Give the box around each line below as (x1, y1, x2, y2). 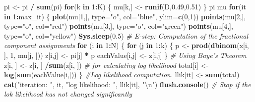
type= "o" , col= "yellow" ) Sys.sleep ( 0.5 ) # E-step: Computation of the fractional (4, 30, 249, 41)
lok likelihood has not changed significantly (4, 89, 132, 99)
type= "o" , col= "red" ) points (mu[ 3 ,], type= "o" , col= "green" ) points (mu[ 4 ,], (4, 21, 233, 31)
